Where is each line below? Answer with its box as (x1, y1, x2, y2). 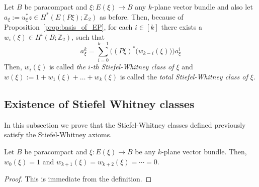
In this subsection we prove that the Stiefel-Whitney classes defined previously (4, 119, 246, 130)
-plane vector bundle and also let (152, 2, 253, 12)
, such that (71, 31, 105, 42)
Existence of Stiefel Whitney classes (4, 96, 195, 111)
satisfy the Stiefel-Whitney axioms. (4, 129, 112, 140)
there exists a (161, 22, 203, 32)
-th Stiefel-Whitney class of (90, 61, 174, 72)
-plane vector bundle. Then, (161, 146, 247, 156)
